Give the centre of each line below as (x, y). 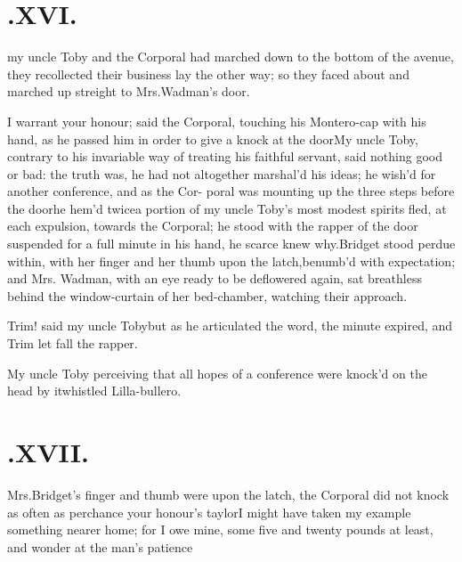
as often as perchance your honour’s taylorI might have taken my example (209, 512)
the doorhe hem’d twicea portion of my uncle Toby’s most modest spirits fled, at (227, 208)
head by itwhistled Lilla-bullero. (94, 391)
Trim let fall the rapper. (73, 343)
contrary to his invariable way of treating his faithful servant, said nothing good (225, 156)
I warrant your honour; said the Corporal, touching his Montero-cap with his (217, 121)
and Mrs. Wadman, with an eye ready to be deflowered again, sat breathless (215, 278)
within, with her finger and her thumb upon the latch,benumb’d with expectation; (231, 261)
